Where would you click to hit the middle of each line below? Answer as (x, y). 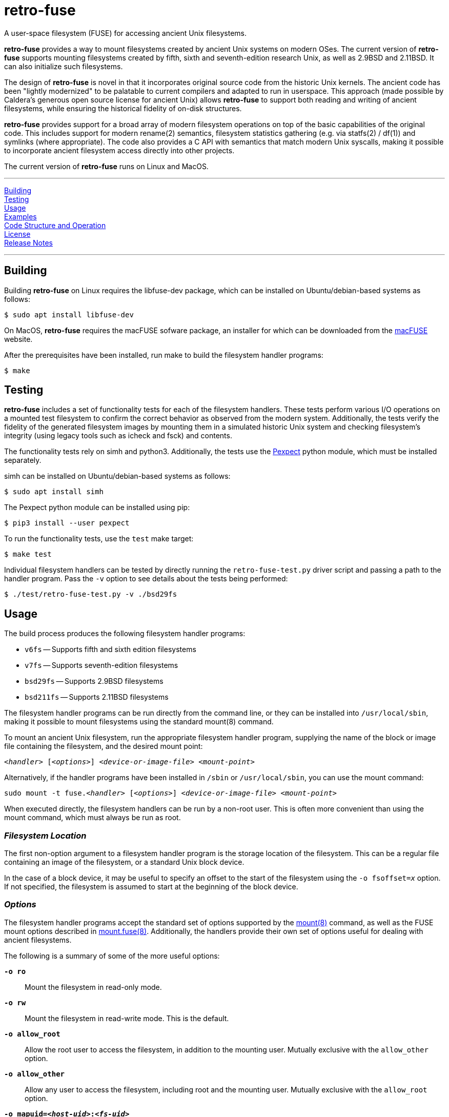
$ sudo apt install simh (54, 492)
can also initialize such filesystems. (64, 66)
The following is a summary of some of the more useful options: (112, 956)
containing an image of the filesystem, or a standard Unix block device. (124, 862)
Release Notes (28, 242)
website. (18, 339)
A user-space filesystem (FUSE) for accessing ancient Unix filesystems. (126, 33)
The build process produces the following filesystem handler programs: (125, 634)
